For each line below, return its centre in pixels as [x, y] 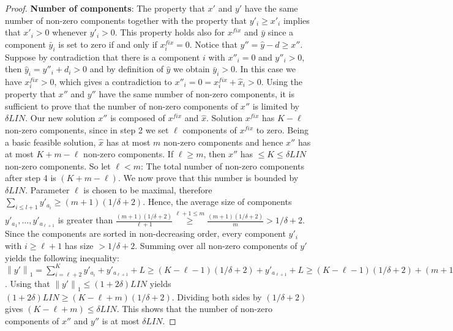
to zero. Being [283, 129]
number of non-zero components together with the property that [126, 20]
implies [296, 20]
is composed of [138, 118]
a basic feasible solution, [51, 142]
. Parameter [47, 189]
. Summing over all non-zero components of [216, 245]
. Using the [282, 81]
